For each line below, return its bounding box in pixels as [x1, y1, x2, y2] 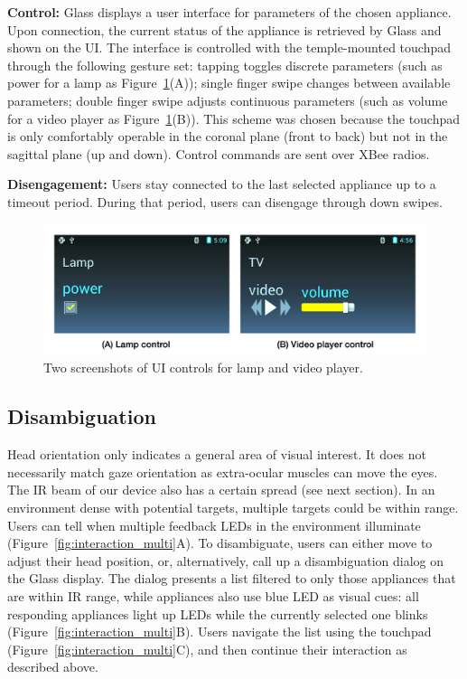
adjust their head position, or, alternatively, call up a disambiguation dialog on [7, 551, 444, 570]
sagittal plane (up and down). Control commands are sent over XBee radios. [7, 144, 430, 163]
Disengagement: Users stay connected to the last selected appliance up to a [7, 174, 436, 193]
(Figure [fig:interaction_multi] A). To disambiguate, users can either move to [7, 533, 433, 552]
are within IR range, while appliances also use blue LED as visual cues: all [7, 587, 419, 605]
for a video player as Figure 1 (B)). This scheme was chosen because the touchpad [7, 108, 461, 127]
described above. [7, 657, 98, 676]
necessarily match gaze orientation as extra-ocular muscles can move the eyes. [7, 462, 438, 481]
